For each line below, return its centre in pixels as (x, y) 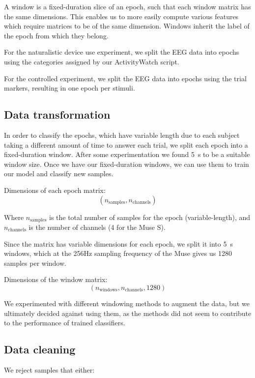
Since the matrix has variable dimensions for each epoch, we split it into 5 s (118, 243)
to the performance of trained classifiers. (65, 323)
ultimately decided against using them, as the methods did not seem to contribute (128, 313)
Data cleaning (40, 349)
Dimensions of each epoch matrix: (55, 190)
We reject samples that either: (49, 369)
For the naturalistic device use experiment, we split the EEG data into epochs (122, 52)
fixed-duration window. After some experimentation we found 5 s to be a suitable (127, 154)
